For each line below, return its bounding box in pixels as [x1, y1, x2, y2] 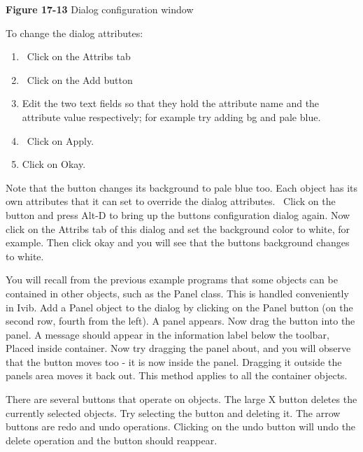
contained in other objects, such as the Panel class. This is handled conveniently [6, 285, 349, 300]
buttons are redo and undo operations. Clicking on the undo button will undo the [6, 419, 356, 434]
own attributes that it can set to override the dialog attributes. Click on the [6, 194, 336, 209]
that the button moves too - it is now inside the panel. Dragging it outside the [6, 354, 342, 369]
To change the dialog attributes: [6, 25, 143, 40]
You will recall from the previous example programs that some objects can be [6, 272, 338, 287]
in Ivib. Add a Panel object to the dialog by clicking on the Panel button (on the [6, 299, 353, 314]
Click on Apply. [27, 133, 94, 148]
